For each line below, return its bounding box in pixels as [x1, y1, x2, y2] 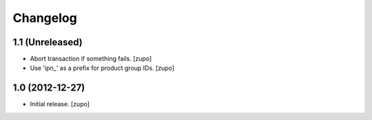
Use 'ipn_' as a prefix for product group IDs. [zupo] [30, 64, 175, 72]
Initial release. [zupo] [30, 100, 90, 108]
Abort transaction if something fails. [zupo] [30, 55, 152, 63]
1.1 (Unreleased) [12, 36, 83, 48]
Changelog [12, 10, 77, 25]
